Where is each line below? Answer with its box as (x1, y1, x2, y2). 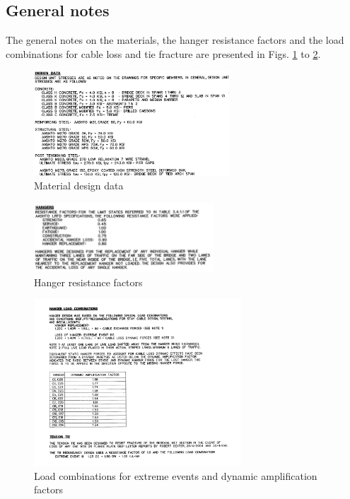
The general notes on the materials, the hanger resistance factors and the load (6, 33, 344, 47)
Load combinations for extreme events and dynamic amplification (34, 468, 317, 483)
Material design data (34, 178, 124, 193)
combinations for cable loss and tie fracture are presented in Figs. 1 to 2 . (6, 46, 321, 61)
